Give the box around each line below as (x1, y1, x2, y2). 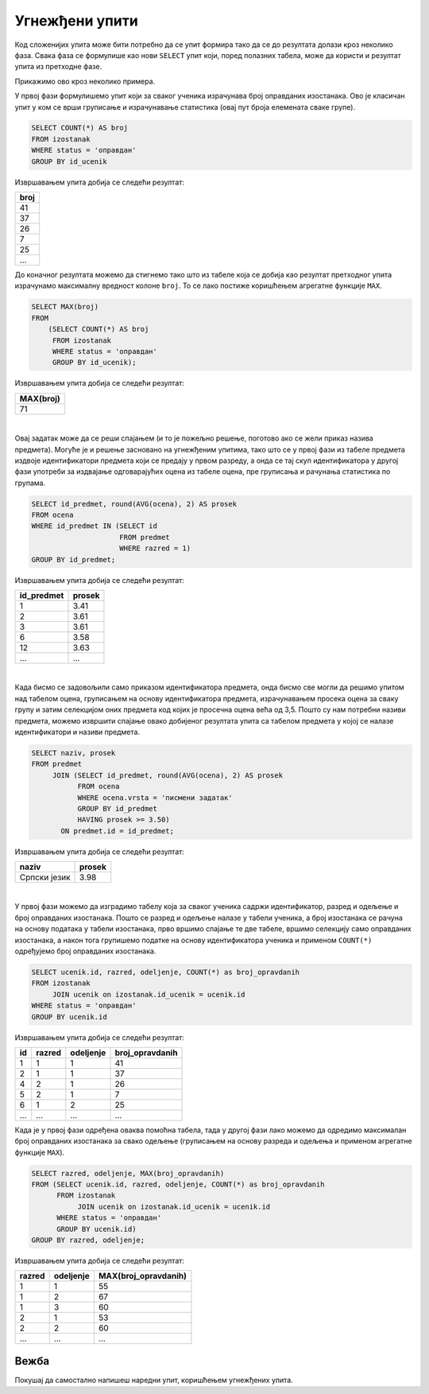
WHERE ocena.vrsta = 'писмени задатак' (77, 793, 234, 802)
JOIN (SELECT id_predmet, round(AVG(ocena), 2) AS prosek (52, 771, 284, 779)
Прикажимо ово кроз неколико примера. (14, 76, 156, 86)
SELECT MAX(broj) (31, 302, 99, 312)
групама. (14, 478, 46, 487)
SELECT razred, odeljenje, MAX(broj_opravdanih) (31, 1169, 225, 1178)
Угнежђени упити (14, 12, 138, 29)
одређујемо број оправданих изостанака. (14, 946, 157, 956)
